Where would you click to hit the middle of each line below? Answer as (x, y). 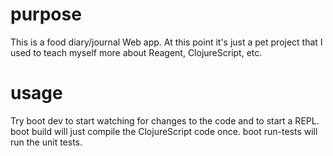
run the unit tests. (46, 142)
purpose (46, 14)
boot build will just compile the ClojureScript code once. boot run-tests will (164, 131)
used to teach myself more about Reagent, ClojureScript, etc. (136, 52)
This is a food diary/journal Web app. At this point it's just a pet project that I (166, 42)
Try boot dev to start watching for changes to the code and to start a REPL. (165, 120)
